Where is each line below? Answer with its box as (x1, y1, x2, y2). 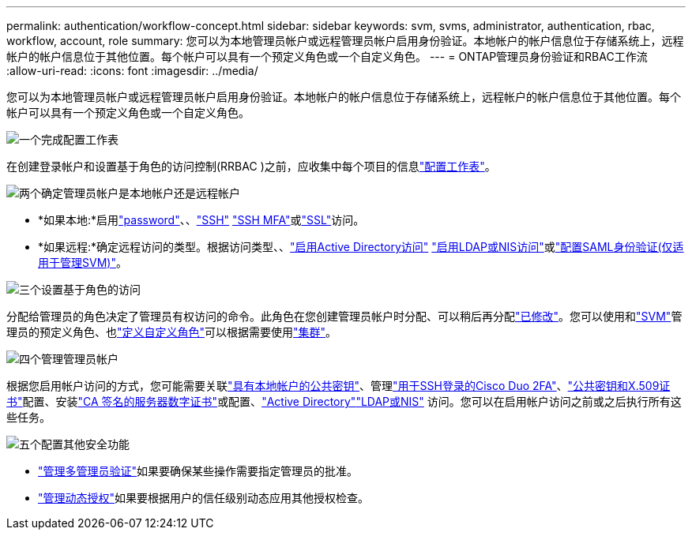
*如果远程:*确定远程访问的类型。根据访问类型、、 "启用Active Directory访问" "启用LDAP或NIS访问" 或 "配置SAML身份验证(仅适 (38, 240, 684, 253)
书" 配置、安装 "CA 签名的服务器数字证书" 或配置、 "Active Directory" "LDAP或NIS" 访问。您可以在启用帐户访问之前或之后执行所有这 (6, 395, 682, 408)
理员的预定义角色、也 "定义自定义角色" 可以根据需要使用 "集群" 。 (6, 325, 337, 339)
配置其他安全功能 (41, 437, 130, 451)
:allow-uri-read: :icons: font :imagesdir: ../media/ (6, 64, 258, 77)
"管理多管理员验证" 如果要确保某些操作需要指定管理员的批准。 (38, 464, 359, 478)
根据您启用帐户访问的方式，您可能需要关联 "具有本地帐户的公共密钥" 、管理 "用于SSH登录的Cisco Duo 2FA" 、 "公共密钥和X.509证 (6, 379, 671, 392)
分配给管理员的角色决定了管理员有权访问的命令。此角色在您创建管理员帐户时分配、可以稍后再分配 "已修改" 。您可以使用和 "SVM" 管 (6, 309, 683, 323)
